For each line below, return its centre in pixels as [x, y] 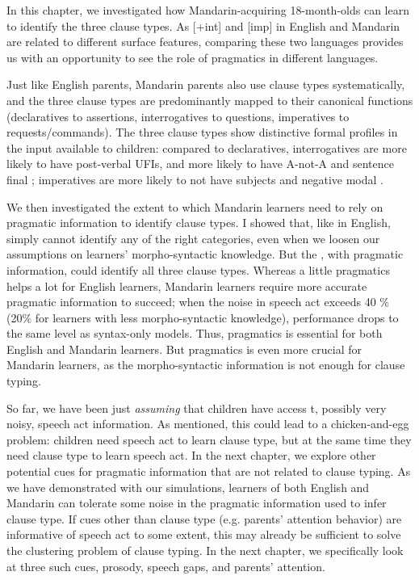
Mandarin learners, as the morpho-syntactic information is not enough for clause [206, 365]
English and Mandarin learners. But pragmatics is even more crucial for [184, 349]
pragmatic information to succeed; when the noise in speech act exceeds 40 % [198, 302]
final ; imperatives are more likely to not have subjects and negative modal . [195, 179]
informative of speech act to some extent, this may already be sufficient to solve [204, 534]
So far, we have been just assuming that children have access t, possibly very [197, 408]
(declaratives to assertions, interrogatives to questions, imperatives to [178, 116]
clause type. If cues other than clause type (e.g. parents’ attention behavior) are [204, 518]
